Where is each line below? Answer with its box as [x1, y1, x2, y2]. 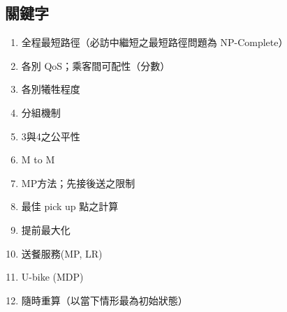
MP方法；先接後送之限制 [21, 175, 135, 190]
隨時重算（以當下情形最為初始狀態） [21, 292, 188, 307]
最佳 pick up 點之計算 [21, 199, 119, 214]
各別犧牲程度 [21, 82, 80, 96]
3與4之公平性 [21, 128, 80, 143]
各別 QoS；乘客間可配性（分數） [21, 58, 170, 73]
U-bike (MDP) [21, 269, 84, 284]
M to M [21, 152, 55, 167]
